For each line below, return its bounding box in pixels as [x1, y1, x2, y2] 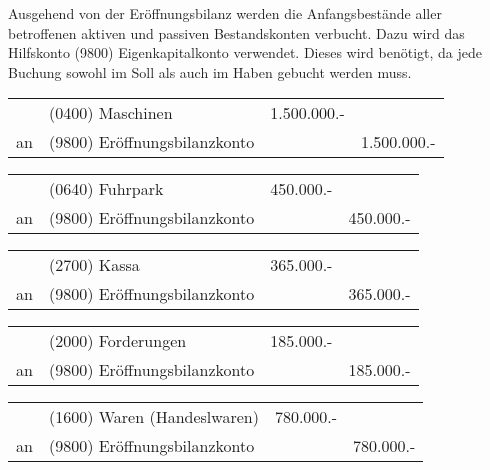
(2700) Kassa [48, 253, 140, 277]
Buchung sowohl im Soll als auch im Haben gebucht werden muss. [8, 61, 412, 82]
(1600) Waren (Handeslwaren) [48, 405, 259, 429]
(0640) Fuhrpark [48, 177, 164, 201]
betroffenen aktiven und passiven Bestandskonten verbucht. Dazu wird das [8, 22, 465, 43]
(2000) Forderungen [48, 329, 187, 353]
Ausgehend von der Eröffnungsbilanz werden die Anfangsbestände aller [8, 3, 442, 23]
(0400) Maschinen [48, 101, 173, 125]
